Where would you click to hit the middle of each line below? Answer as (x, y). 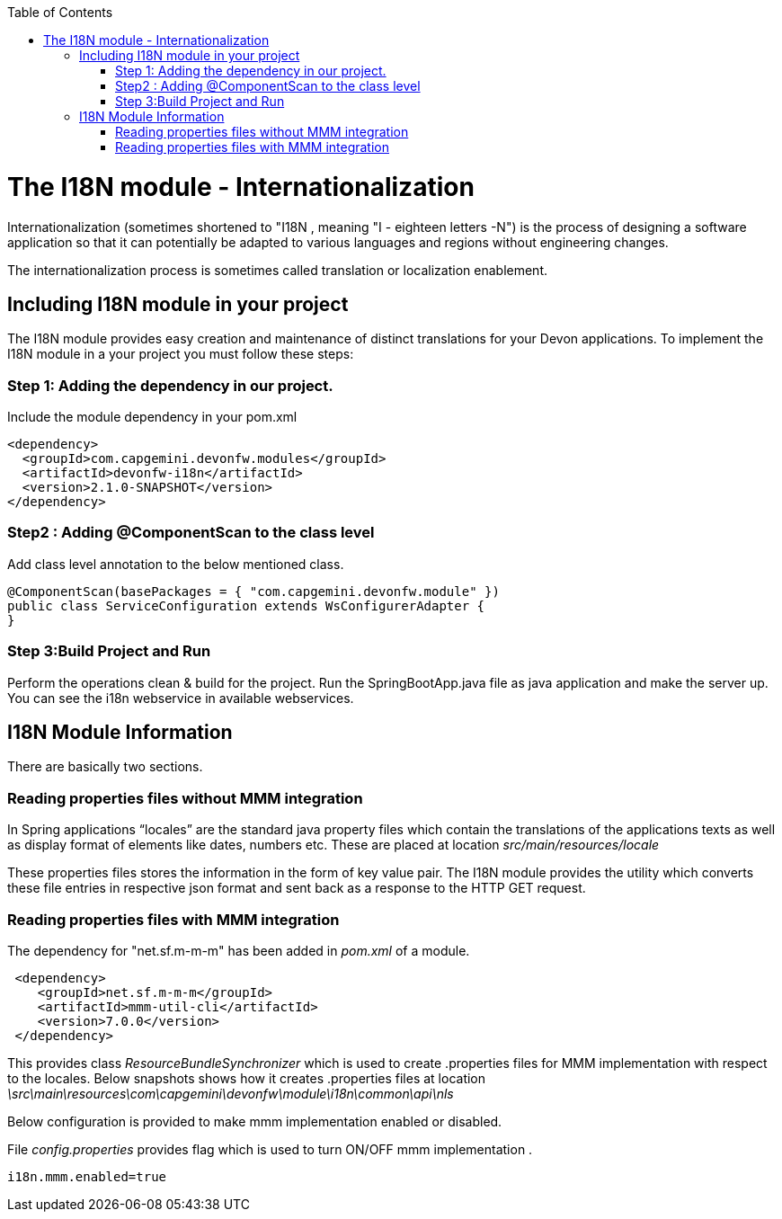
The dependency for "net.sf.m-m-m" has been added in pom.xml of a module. (239, 950)
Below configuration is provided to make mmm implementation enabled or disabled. (255, 1121)
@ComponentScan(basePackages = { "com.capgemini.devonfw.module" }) (253, 591)
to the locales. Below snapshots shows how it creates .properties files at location (247, 1078)
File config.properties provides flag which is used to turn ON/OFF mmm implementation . (270, 1149)
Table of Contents (60, 12)
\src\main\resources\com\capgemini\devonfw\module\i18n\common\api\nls (231, 1093)
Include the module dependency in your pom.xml (152, 417)
